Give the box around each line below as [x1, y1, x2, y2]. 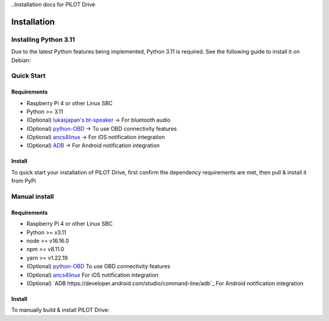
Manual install [11, 192, 54, 201]
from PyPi [11, 177, 37, 185]
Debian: [11, 57, 31, 64]
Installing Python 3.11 [11, 35, 76, 44]
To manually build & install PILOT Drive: [11, 306, 110, 314]
